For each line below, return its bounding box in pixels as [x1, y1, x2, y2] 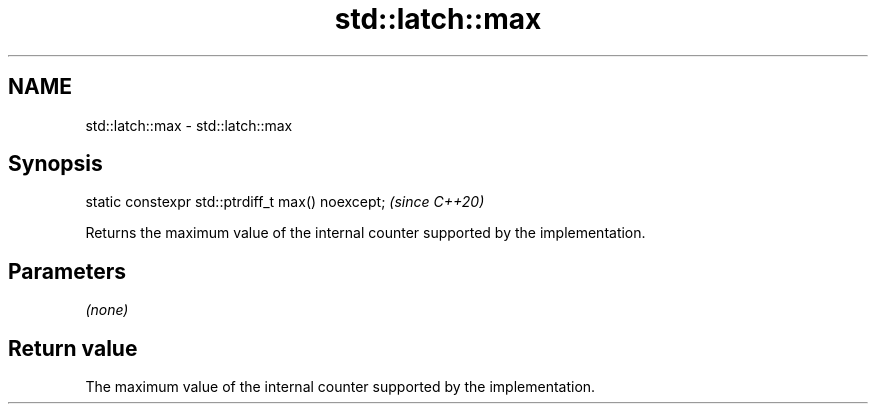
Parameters [8, 258, 126, 284]
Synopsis [8, 151, 103, 177]
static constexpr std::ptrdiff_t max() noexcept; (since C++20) [85, 193, 485, 211]
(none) [85, 301, 129, 319]
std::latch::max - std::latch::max [85, 116, 293, 134]
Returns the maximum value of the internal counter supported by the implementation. [85, 224, 646, 242]
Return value [8, 335, 138, 361]
